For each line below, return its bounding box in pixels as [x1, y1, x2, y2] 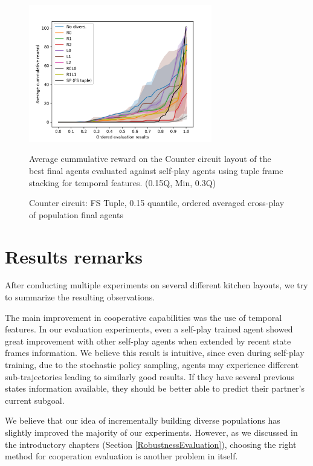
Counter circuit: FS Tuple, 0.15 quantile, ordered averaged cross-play [29, 196, 285, 209]
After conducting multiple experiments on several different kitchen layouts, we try [5, 279, 308, 291]
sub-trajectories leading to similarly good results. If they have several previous [5, 370, 295, 383]
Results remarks [5, 244, 143, 268]
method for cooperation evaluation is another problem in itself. [5, 450, 238, 462]
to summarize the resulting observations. [5, 291, 155, 303]
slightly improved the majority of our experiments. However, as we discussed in [5, 426, 298, 438]
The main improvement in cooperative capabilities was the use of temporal [5, 311, 282, 323]
